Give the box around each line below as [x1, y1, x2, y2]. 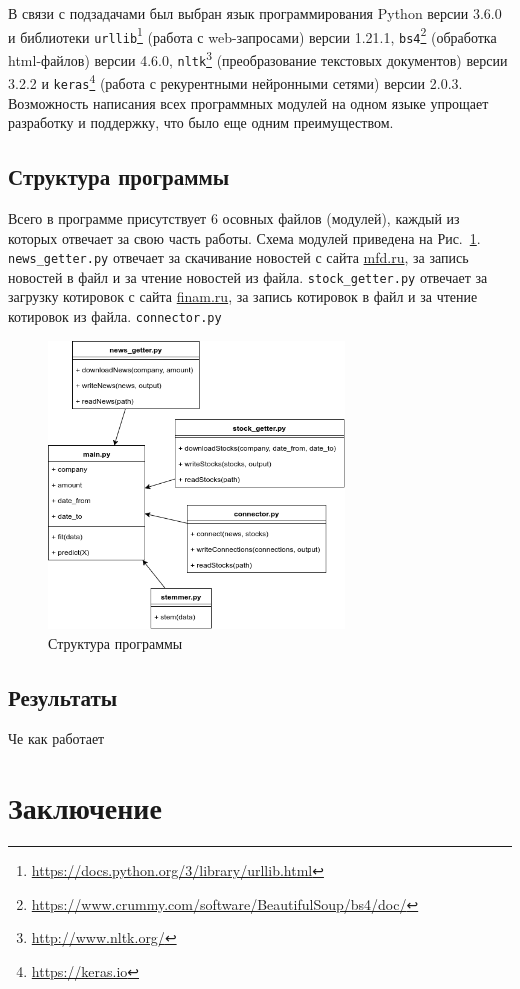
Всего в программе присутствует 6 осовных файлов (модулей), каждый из [8, 207, 460, 228]
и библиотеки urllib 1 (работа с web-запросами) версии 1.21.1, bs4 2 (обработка [8, 23, 497, 47]
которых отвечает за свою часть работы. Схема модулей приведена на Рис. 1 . [8, 227, 481, 248]
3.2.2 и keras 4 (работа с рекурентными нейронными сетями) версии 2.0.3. [8, 70, 463, 93]
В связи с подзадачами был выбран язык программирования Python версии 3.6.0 [8, 3, 502, 23]
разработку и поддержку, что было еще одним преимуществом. [8, 112, 394, 133]
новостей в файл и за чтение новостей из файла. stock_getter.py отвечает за [8, 266, 488, 287]
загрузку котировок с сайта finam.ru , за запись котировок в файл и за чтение [8, 286, 478, 307]
